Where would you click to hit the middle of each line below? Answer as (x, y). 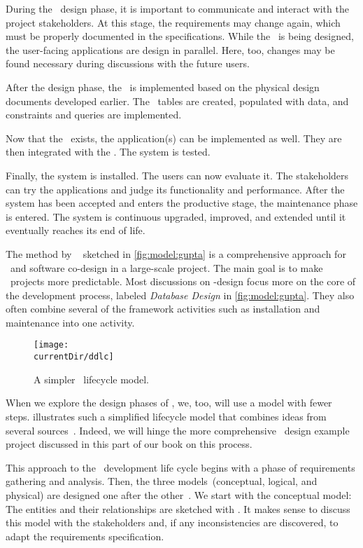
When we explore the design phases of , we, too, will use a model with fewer (169, 403)
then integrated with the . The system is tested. (108, 152)
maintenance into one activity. (70, 322)
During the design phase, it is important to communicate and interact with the (177, 8)
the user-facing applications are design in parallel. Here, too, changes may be (170, 49)
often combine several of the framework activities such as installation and (163, 309)
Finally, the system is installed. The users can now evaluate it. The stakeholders (177, 175)
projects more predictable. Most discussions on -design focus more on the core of (183, 281)
